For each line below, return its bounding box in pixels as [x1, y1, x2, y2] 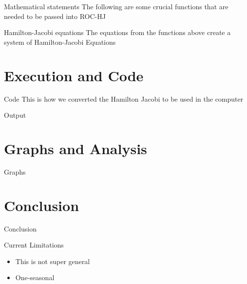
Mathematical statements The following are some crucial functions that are [4, 1, 228, 11]
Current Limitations [4, 240, 64, 250]
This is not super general [15, 256, 90, 266]
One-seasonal [15, 272, 55, 283]
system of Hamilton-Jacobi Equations [4, 36, 116, 47]
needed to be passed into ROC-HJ [4, 11, 106, 21]
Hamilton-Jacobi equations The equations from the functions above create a [4, 27, 231, 37]
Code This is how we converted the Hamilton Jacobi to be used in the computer [4, 93, 244, 104]
